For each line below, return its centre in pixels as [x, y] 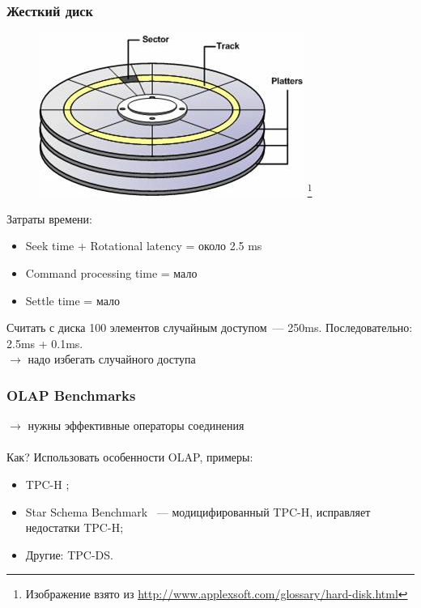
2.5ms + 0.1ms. [45, 343]
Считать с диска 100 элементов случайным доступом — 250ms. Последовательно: [210, 327]
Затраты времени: [49, 218]
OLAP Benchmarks [71, 395]
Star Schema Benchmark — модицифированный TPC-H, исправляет [198, 511]
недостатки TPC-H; [74, 527]
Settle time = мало [72, 300]
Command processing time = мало [111, 273]
